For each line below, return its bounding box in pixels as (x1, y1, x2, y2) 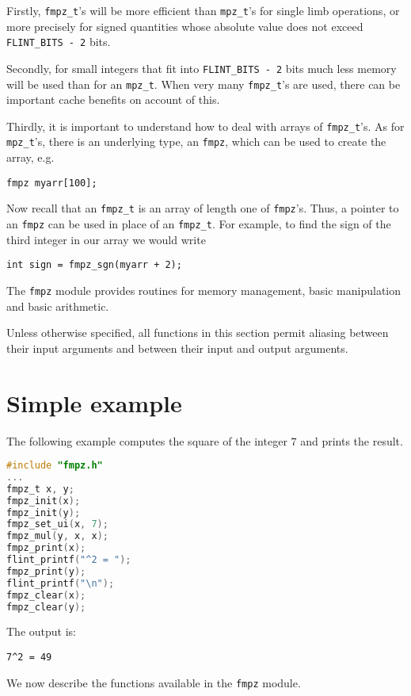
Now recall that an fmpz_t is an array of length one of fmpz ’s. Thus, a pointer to (6, 200, 399, 216)
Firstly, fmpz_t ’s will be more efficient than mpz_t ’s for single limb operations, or (6, 2, 400, 18)
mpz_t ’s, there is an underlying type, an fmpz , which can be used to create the (6, 133, 386, 150)
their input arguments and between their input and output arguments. (6, 339, 348, 356)
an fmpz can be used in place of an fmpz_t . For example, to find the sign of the (6, 216, 391, 232)
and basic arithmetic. (6, 297, 109, 314)
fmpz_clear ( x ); (6, 589, 86, 601)
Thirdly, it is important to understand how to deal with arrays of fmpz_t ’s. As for (6, 117, 405, 134)
